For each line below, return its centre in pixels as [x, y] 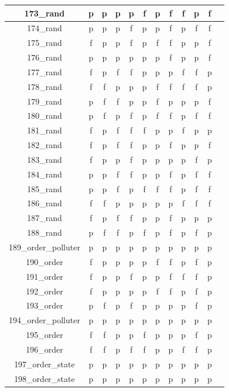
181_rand [45, 130]
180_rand [45, 115]
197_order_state [45, 363]
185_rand [45, 188]
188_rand [45, 232]
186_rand [45, 203]
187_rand [45, 218]
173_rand [45, 13]
